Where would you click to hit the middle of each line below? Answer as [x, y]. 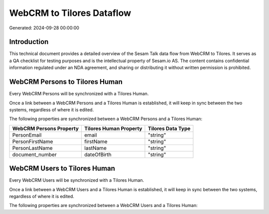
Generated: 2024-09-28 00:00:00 [44, 28]
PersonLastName [32, 148]
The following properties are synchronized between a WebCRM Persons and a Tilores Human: [106, 119]
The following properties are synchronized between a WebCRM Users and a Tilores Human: [103, 206]
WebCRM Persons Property [46, 128]
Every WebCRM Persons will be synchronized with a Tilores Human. [79, 94]
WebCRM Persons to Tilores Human [66, 82]
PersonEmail [27, 135]
